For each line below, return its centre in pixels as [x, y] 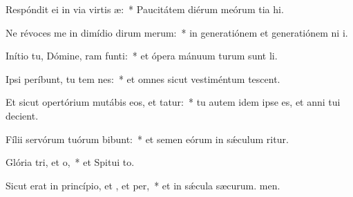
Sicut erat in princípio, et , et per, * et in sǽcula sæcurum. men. [143, 185]
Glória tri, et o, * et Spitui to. [70, 162]
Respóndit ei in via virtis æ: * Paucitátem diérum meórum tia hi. [145, 9]
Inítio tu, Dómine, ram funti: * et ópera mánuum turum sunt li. [142, 56]
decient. [22, 115]
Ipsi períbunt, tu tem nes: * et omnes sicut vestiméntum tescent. [143, 78]
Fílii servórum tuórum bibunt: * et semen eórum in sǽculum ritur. [147, 139]
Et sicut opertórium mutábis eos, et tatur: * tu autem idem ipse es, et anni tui [173, 102]
